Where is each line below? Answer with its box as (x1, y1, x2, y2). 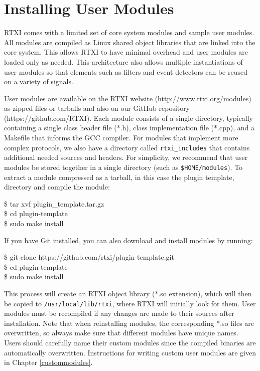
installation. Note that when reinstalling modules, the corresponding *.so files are (4, 317, 254, 328)
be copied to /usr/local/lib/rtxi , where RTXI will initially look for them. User (4, 298, 256, 308)
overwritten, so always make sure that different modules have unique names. (4, 327, 238, 338)
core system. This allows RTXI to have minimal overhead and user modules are (4, 47, 248, 57)
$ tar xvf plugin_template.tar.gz (4, 198, 104, 209)
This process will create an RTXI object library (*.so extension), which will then (4, 288, 252, 298)
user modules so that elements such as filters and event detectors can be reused (4, 66, 247, 77)
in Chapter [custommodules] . (4, 357, 93, 367)
